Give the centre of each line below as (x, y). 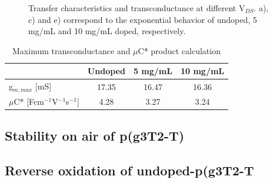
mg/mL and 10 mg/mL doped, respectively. (107, 31)
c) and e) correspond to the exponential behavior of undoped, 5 (143, 19)
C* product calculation (179, 50)
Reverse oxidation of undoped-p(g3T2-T (129, 170)
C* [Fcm (29, 101)
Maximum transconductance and (71, 50)
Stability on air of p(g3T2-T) (95, 136)
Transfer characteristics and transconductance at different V (137, 8)
